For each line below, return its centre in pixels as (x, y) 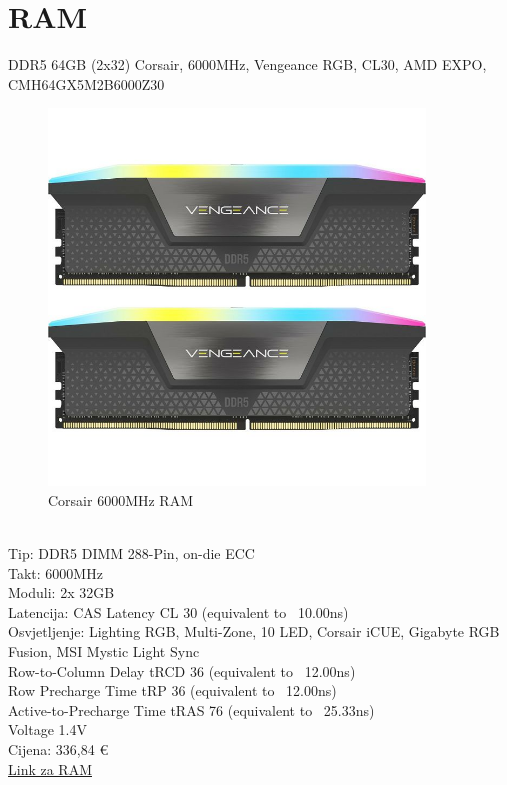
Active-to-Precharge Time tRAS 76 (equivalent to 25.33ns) (191, 709)
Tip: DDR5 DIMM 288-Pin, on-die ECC (131, 553)
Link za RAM (50, 768)
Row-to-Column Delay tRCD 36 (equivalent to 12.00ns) (182, 670)
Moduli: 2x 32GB (61, 592)
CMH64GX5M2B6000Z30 (86, 83)
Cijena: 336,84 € (58, 748)
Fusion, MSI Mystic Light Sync (104, 651)
